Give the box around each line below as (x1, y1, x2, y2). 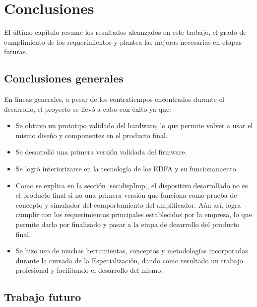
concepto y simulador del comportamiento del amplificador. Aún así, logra (15, 199, 241, 210)
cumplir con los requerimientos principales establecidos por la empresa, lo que (15, 209, 252, 220)
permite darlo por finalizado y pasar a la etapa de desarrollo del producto (15, 219, 240, 230)
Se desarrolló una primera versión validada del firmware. (15, 147, 187, 157)
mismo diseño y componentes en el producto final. (15, 130, 168, 140)
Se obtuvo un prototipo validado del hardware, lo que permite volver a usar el (15, 120, 253, 131)
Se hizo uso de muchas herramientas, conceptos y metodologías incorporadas (15, 245, 248, 256)
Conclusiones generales (4, 71, 124, 86)
